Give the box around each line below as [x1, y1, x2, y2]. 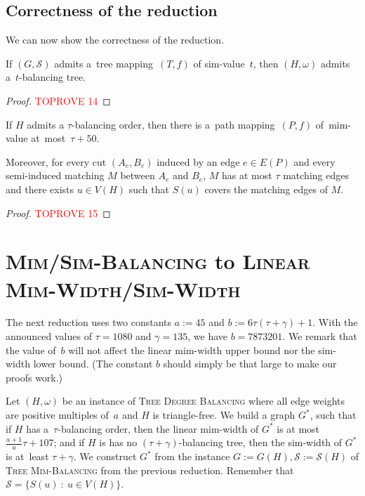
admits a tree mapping [54, 56, 154, 70]
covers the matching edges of [204, 181, 328, 196]
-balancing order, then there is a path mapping [72, 117, 275, 131]
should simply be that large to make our [163, 356, 337, 371]
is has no [99, 435, 138, 450]
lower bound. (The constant [33, 356, 153, 371]
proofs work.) [6, 370, 63, 384]
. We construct [73, 449, 137, 464]
